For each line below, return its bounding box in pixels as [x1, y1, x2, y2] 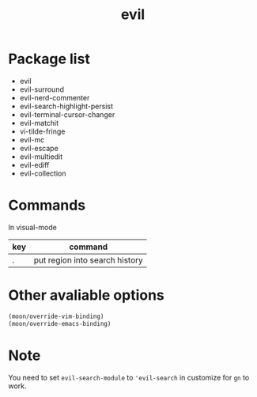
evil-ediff [19, 160, 50, 169]
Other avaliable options [8, 286, 164, 304]
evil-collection [19, 168, 66, 178]
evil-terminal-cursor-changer [19, 109, 115, 119]
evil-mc [19, 134, 45, 144]
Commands [8, 196, 86, 214]
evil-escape [19, 143, 59, 153]
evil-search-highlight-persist [19, 101, 113, 111]
